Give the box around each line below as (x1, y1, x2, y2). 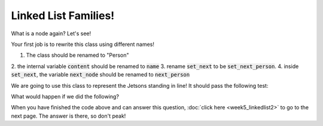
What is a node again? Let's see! (11, 30, 92, 37)
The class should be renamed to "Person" (26, 51, 129, 59)
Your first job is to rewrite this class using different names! (11, 41, 155, 48)
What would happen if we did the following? (11, 93, 120, 100)
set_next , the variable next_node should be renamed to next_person (11, 71, 190, 78)
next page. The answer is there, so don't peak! (11, 112, 126, 119)
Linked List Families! (11, 9, 115, 22)
